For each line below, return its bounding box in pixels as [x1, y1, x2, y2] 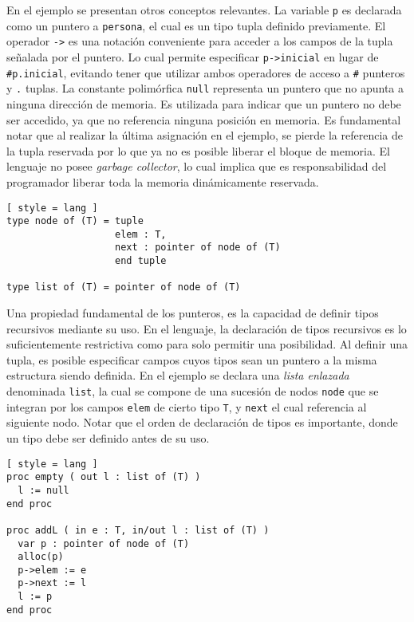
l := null [18, 484, 69, 496]
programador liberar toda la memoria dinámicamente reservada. [6, 173, 319, 190]
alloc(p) [18, 551, 64, 563]
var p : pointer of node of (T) [18, 537, 190, 549]
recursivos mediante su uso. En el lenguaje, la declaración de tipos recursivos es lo [6, 320, 407, 337]
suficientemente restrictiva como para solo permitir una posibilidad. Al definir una [6, 336, 408, 352]
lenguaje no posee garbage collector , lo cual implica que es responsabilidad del [6, 158, 387, 175]
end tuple [115, 255, 167, 267]
